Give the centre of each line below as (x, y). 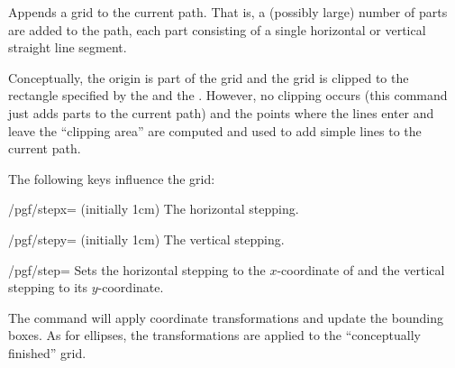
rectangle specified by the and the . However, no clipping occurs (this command (228, 95)
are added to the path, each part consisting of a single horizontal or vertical (217, 29)
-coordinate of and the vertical (361, 269)
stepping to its (48, 287)
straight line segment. (68, 47)
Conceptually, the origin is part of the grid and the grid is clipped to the (209, 77)
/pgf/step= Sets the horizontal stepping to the (137, 269)
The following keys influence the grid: (112, 178)
